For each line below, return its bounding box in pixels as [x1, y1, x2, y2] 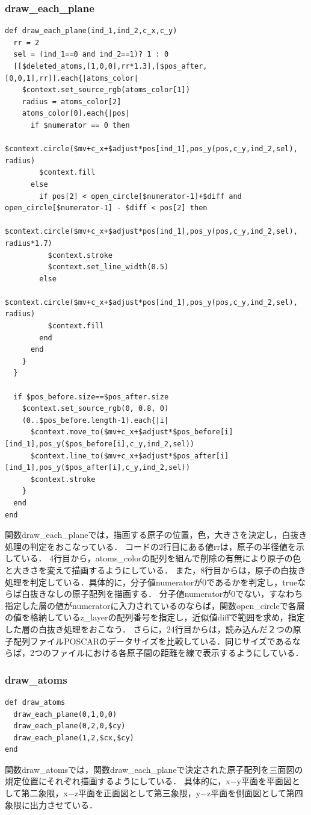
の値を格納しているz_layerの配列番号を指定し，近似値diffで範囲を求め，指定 [5, 611, 305, 623]
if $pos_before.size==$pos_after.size [13, 392, 169, 401]
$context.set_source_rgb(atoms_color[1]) [22, 86, 190, 95]
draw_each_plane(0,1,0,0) [13, 710, 117, 719]
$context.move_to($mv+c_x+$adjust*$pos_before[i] [30, 428, 233, 437]
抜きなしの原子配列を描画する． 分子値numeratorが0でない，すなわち [29, 587, 303, 600]
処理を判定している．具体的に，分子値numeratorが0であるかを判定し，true [5, 575, 298, 588]
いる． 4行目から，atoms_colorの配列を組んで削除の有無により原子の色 [21, 552, 301, 564]
